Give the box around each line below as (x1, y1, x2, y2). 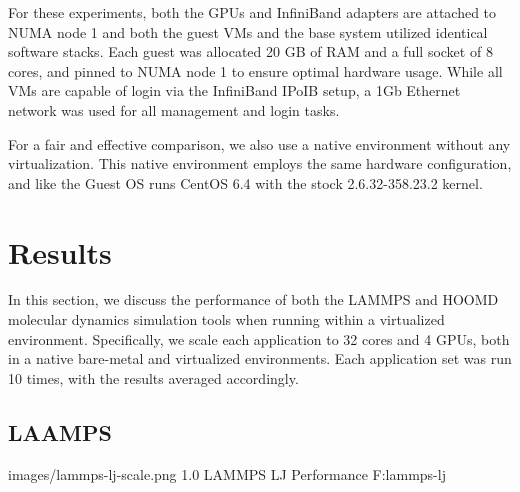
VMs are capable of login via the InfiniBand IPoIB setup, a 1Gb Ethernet (8, 80, 461, 101)
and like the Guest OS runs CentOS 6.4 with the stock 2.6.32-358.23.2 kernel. (8, 172, 483, 193)
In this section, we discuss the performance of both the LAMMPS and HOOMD (8, 289, 499, 310)
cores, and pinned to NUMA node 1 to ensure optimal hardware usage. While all (8, 60, 503, 81)
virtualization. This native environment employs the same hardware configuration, (8, 153, 512, 174)
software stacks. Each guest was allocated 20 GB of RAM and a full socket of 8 (8, 41, 493, 62)
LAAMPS (8, 416, 112, 447)
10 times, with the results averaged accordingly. (8, 367, 299, 388)
